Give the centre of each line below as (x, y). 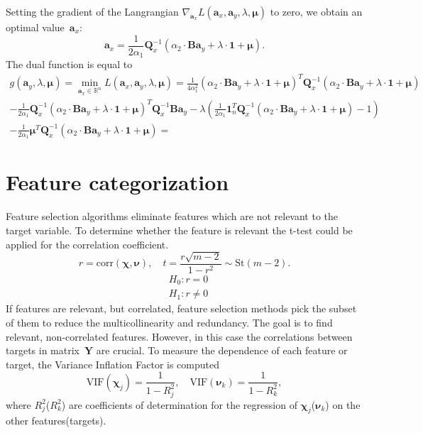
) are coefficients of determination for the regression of (179, 404)
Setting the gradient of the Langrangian (92, 11)
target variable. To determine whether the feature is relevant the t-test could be (179, 230)
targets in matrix (43, 350)
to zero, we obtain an (316, 11)
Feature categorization (117, 182)
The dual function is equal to (69, 64)
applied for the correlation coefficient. (87, 244)
